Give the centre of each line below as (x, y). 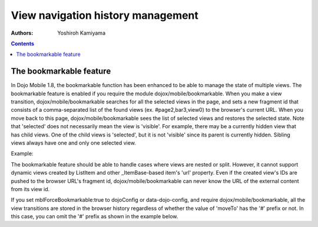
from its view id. (30, 189)
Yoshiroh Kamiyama (82, 33)
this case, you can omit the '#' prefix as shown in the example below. (95, 216)
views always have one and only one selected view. (74, 143)
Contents (23, 44)
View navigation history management (105, 15)
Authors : (22, 33)
